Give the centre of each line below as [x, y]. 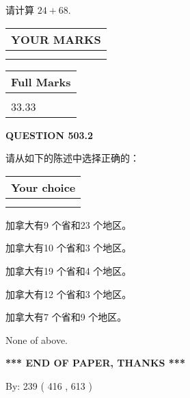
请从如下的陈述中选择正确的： [72, 158]
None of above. [37, 339]
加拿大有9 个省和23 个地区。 [69, 224]
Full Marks [41, 82]
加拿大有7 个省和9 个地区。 [66, 317]
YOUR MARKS [56, 39]
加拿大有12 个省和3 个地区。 [69, 294]
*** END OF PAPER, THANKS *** [95, 363]
